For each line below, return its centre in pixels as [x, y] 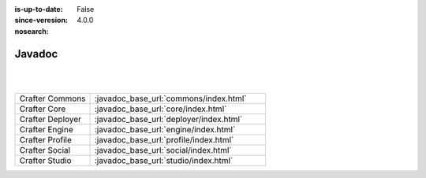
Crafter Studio [45, 161]
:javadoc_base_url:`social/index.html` [163, 150]
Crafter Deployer [50, 120]
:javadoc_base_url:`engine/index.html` [165, 130]
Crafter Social [45, 150]
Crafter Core [43, 109]
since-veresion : [41, 20]
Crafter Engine [47, 130]
